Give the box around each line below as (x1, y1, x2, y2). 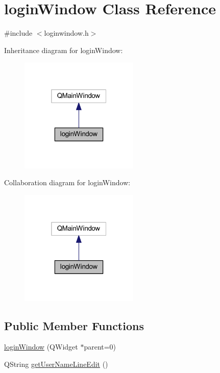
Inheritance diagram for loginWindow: (4, 44, 123, 55)
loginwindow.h (44, 28, 89, 38)
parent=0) (84, 341, 116, 352)
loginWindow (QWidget (4, 341, 78, 352)
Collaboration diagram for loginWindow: (4, 177, 131, 188)
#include (4, 28, 33, 38)
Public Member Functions (4, 317, 144, 333)
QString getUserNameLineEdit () (4, 359, 108, 369)
